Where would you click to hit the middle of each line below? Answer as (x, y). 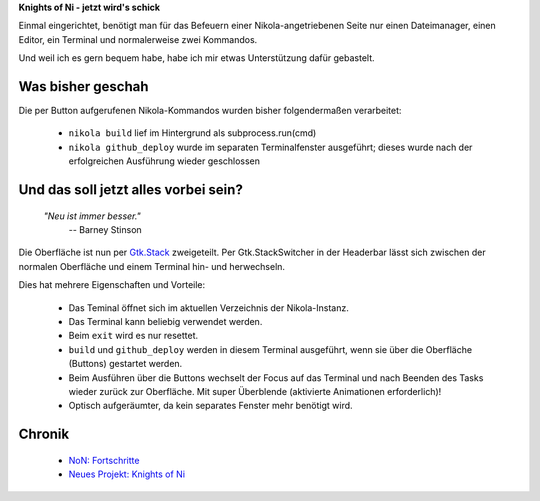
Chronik (44, 434)
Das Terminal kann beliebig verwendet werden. (165, 321)
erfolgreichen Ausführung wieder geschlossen (164, 161)
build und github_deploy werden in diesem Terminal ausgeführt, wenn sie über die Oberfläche (270, 349)
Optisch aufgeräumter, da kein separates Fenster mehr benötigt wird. (211, 406)
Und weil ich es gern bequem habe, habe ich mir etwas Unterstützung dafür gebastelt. (196, 58)
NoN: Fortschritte (104, 460)
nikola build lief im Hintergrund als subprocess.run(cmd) (192, 133)
